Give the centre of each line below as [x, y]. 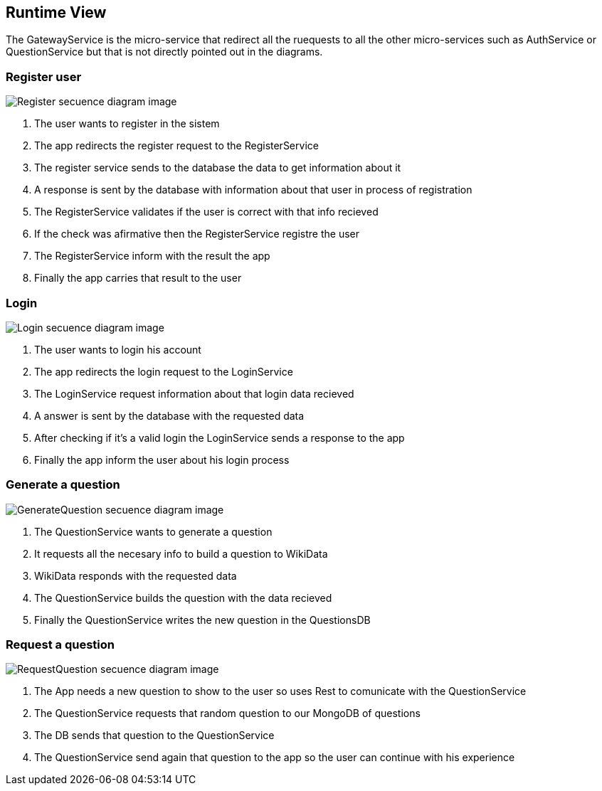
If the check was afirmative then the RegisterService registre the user [197, 234]
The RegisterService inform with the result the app [152, 256]
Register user [44, 76]
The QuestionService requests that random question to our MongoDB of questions [227, 713]
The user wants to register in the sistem [127, 124]
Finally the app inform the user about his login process [162, 460]
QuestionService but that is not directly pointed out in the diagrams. [164, 52]
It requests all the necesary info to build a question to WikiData [181, 553]
